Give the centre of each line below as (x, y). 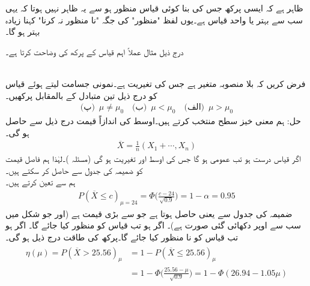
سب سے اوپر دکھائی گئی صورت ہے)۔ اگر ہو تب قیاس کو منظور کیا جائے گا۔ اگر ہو (153, 225)
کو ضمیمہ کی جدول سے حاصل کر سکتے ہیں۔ (74, 170)
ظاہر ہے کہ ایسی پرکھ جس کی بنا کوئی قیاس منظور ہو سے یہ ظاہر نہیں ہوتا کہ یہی (154, 8)
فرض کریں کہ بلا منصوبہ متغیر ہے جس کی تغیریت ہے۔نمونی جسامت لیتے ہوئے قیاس (156, 83)
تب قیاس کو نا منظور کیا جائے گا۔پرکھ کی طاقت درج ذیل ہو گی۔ (122, 237)
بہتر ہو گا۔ (23, 31)
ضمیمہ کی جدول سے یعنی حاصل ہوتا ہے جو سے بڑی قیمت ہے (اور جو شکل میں (149, 213)
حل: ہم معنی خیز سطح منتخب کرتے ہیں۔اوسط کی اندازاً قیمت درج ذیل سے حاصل (153, 120)
